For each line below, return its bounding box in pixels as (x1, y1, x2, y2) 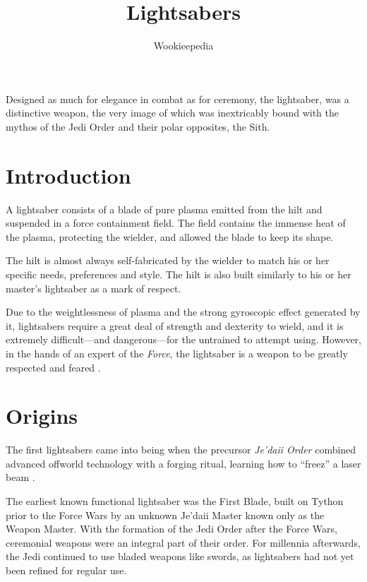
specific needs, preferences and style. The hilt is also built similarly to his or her (6, 267, 351, 281)
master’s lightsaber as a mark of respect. (6, 280, 181, 295)
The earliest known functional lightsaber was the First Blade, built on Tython (6, 494, 344, 509)
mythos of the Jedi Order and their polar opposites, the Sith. (6, 119, 270, 133)
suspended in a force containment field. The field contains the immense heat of (6, 215, 346, 230)
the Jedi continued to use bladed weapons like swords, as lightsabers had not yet (6, 549, 354, 564)
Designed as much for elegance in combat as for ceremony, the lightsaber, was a (6, 91, 349, 106)
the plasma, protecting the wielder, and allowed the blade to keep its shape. (6, 229, 334, 244)
